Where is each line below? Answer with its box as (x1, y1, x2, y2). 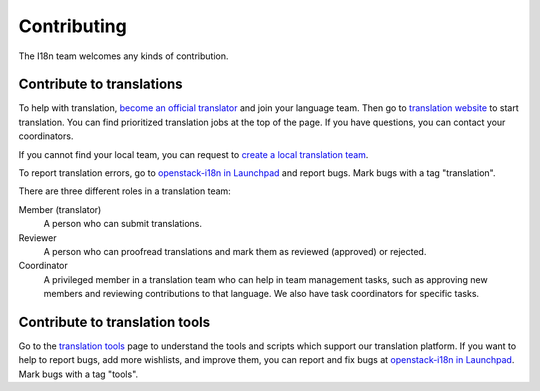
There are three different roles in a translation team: (18, 185, 232, 197)
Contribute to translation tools (18, 313, 210, 330)
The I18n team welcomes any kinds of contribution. (18, 50, 229, 62)
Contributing (18, 15, 127, 37)
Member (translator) (18, 203, 102, 215)
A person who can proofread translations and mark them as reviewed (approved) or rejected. (43, 245, 427, 257)
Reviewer (18, 231, 57, 244)
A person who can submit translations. (43, 218, 202, 230)
